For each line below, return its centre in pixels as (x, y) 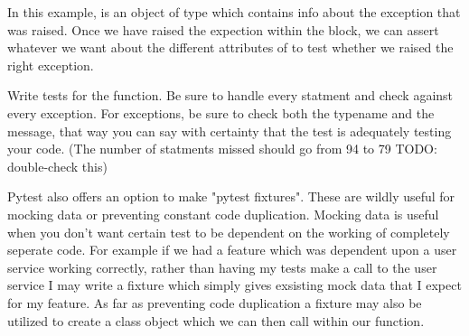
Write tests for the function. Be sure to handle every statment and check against (230, 95)
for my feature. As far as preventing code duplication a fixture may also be (215, 302)
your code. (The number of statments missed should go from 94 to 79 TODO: (222, 149)
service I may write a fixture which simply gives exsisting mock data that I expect (234, 285)
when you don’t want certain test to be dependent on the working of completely (229, 232)
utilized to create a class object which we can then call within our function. (216, 320)
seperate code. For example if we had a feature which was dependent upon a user (232, 250)
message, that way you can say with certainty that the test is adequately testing (230, 131)
